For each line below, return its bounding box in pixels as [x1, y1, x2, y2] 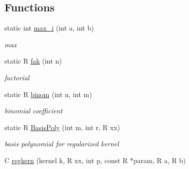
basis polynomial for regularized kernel [4, 138, 119, 149]
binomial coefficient [4, 105, 63, 116]
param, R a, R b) [133, 155, 186, 165]
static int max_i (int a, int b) [4, 23, 94, 33]
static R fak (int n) [4, 56, 62, 66]
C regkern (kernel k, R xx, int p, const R [4, 155, 128, 165]
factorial [4, 72, 30, 82]
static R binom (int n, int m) [4, 89, 92, 99]
